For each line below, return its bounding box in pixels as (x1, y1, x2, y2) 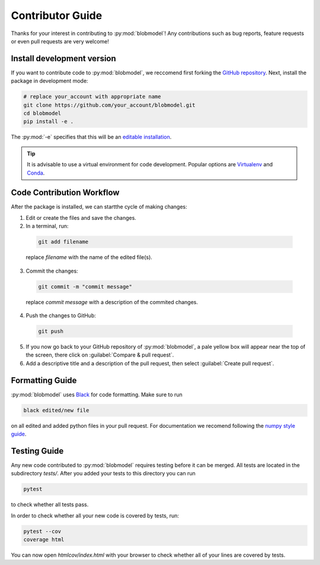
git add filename (38, 238, 89, 245)
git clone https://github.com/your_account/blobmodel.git (23, 102, 196, 108)
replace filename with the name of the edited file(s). (25, 254, 152, 261)
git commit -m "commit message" (38, 283, 133, 290)
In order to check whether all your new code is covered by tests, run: (11, 512, 180, 519)
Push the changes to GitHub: (25, 312, 96, 319)
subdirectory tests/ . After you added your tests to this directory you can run (11, 470, 196, 477)
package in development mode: (11, 77, 88, 84)
